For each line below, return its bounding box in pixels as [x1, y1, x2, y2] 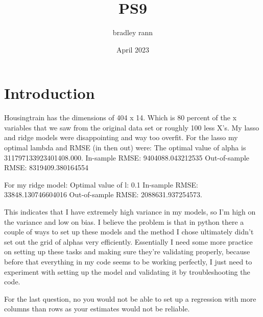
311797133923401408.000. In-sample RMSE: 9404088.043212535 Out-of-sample [4, 152, 250, 163]
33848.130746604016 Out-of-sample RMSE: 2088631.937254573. [4, 189, 202, 200]
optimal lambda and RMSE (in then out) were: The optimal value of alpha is [4, 142, 246, 153]
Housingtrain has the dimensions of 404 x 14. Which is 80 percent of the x [4, 112, 237, 123]
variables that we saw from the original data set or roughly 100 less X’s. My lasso [4, 122, 259, 133]
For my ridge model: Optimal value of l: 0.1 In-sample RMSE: [4, 179, 198, 190]
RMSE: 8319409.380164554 [4, 162, 88, 173]
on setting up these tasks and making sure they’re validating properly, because [4, 246, 250, 257]
